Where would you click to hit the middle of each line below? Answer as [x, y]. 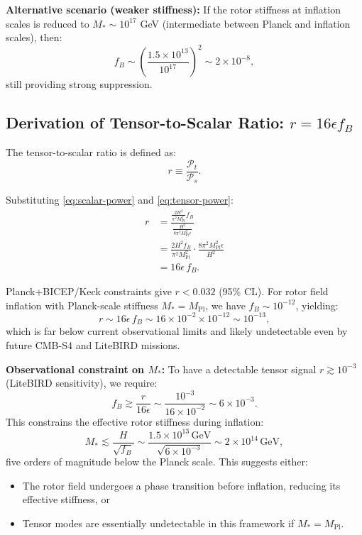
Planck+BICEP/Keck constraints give [89, 291]
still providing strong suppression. [79, 84]
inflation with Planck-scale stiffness [82, 305]
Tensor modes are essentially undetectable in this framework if [158, 523]
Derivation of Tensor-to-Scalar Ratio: [145, 122]
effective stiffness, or [66, 499]
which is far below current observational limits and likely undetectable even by [177, 331]
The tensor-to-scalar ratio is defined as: [91, 152]
